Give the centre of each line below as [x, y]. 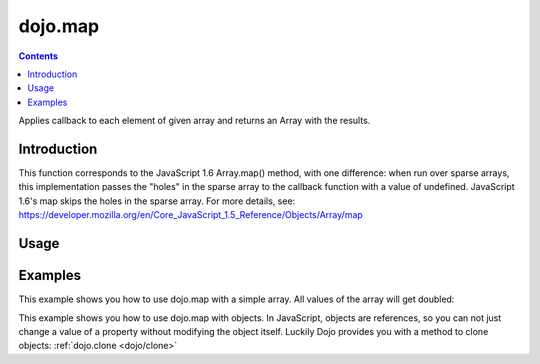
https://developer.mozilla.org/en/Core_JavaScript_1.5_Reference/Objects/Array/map [191, 215]
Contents [38, 56]
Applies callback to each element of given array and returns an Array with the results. [194, 121]
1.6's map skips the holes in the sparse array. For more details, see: [157, 201]
